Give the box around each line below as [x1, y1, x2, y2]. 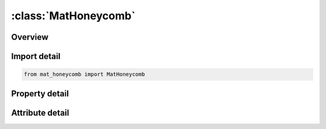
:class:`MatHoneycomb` [11, 9, 136, 22]
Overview [11, 32, 49, 42]
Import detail [11, 51, 60, 61]
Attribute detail [11, 107, 69, 118]
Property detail [11, 88, 69, 99]
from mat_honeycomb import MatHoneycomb [24, 71, 145, 78]
